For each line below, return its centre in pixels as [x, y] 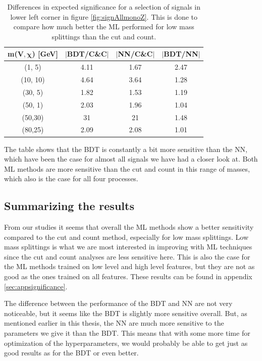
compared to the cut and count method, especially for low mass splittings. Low [126, 237]
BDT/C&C [87, 54]
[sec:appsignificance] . [36, 286]
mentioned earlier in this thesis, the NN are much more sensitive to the [114, 323]
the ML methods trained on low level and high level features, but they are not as [129, 266]
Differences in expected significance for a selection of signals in [104, 7]
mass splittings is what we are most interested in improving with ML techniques [128, 247]
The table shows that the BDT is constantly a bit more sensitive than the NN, [126, 149]
